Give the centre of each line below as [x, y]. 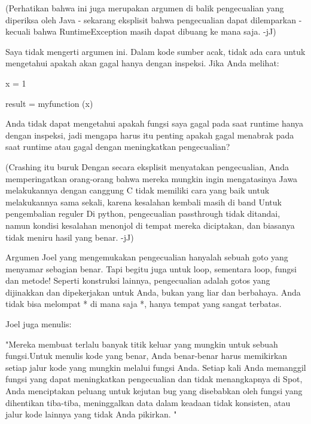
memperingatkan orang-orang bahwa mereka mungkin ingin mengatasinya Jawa [152, 178]
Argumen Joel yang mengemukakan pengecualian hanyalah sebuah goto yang [147, 257]
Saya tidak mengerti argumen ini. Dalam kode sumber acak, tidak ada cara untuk [155, 51]
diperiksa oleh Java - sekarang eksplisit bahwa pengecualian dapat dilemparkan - [154, 19]
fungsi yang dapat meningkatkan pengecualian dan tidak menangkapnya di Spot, [154, 379]
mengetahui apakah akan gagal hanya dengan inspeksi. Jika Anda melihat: [142, 63]
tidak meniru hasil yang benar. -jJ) [70, 237]
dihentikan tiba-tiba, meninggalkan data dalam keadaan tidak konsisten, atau [148, 402]
